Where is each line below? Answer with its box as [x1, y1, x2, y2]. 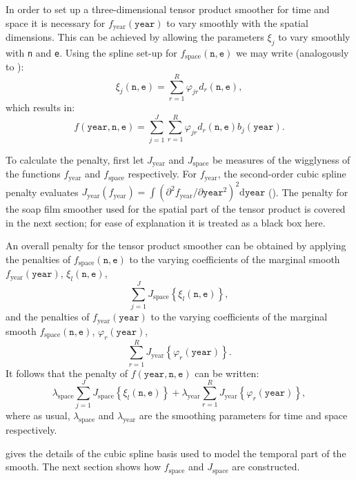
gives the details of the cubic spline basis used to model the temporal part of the [6, 445, 346, 460]
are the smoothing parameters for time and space [139, 408, 348, 423]
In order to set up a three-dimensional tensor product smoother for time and [6, 2, 330, 16]
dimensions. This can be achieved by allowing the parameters [6, 30, 264, 44]
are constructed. [232, 459, 300, 474]
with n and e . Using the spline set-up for [6, 45, 177, 59]
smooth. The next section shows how [6, 459, 161, 474]
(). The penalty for [268, 184, 348, 199]
